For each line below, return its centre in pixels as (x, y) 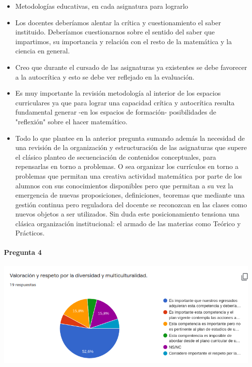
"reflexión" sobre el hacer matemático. (71, 121)
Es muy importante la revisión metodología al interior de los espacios (118, 93)
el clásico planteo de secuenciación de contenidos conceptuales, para (116, 157)
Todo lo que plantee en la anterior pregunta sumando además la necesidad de (130, 138)
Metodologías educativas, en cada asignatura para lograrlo (102, 6)
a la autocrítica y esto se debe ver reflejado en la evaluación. (105, 76)
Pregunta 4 (23, 252)
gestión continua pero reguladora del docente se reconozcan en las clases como (131, 204)
